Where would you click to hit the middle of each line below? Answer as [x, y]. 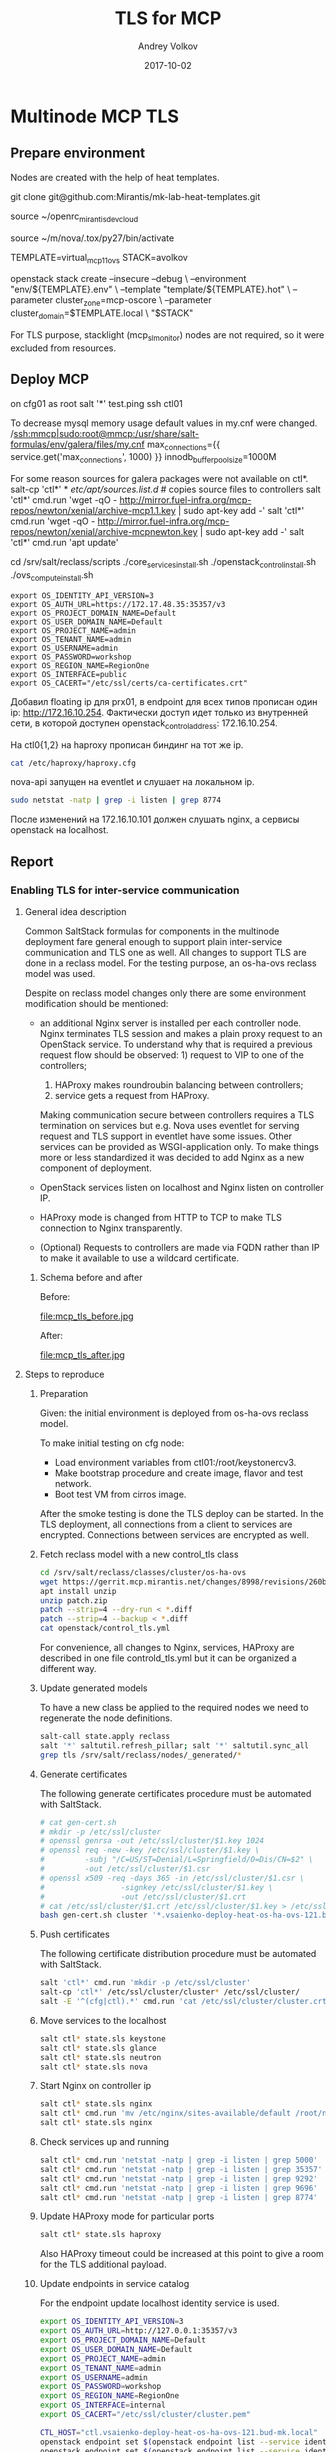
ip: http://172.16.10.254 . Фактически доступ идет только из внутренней [159, 712]
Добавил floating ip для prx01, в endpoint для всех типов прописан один [164, 701]
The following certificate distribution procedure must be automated [178, 1954]
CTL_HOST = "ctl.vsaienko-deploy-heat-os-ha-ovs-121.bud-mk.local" [178, 2432]
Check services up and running [104, 2142]
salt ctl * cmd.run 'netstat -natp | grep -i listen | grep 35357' [181, 2169]
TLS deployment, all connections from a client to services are [166, 1524]
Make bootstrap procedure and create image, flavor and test [179, 1473]
